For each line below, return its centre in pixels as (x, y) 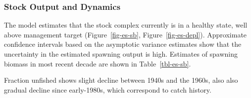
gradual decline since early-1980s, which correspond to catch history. (108, 89)
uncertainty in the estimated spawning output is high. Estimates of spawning (121, 54)
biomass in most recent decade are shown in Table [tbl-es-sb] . (98, 63)
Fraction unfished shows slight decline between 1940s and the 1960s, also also (121, 80)
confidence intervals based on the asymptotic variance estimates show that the (123, 44)
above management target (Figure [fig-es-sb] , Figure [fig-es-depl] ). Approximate (125, 34)
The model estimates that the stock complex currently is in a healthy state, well (126, 25)
